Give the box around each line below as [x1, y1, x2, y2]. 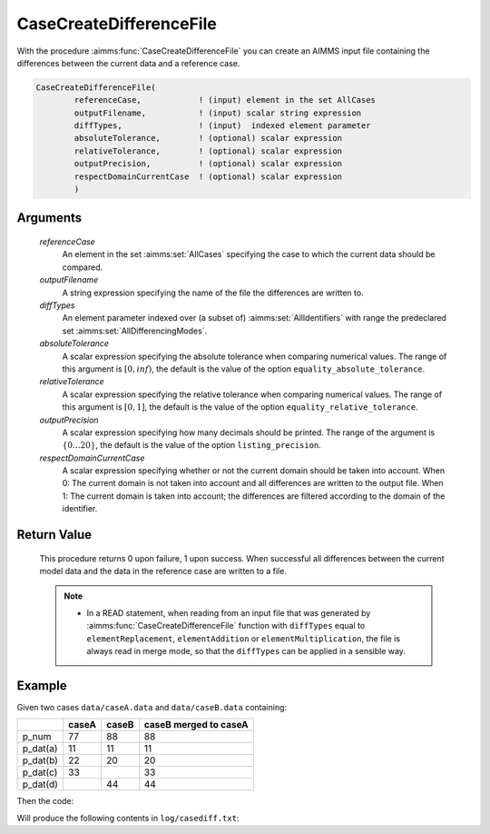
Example [16, 678, 67, 693]
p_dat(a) [22, 742, 58, 755]
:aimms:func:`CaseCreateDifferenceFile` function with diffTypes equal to [86, 621, 366, 631]
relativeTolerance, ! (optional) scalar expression [73, 145, 343, 156]
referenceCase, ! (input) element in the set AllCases [73, 95, 377, 105]
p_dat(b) [22, 754, 59, 767]
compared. [62, 262, 103, 273]
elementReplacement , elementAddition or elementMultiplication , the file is [86, 632, 401, 644]
